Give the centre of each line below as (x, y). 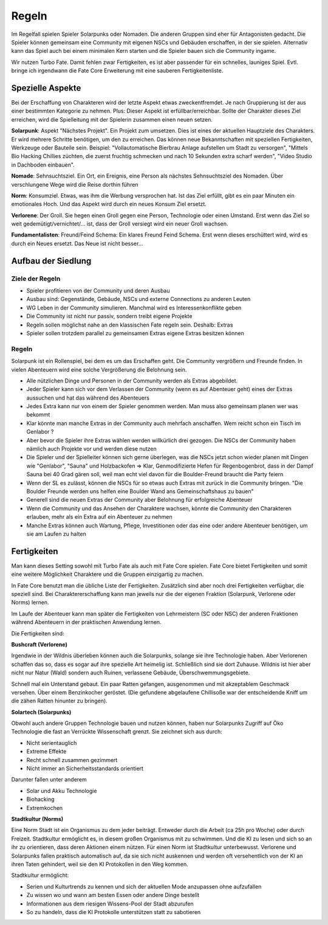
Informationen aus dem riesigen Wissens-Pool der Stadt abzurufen (110, 904)
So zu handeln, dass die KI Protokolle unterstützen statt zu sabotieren (114, 912)
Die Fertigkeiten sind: (38, 633)
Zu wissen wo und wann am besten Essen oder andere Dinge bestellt (113, 895)
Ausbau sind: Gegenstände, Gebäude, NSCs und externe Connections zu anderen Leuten (138, 299)
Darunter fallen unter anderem (49, 780)
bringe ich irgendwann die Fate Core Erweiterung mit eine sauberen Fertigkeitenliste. (117, 71)
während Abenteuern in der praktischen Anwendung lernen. (86, 622)
